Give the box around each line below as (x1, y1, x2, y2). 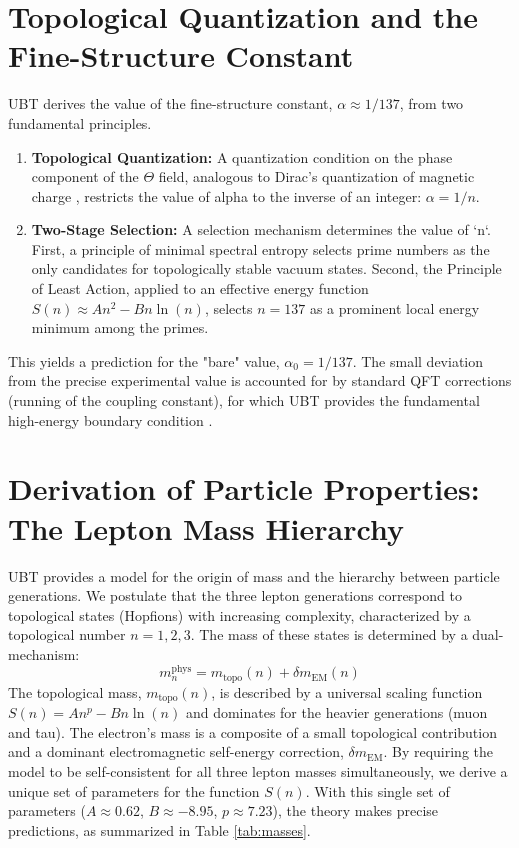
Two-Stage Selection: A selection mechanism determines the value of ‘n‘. (31, 219, 491, 240)
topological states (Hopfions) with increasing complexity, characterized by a (8, 604, 471, 625)
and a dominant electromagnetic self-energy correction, (8, 741, 344, 762)
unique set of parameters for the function (8, 780, 260, 801)
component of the (31, 166, 139, 187)
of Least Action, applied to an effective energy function (31, 278, 369, 299)
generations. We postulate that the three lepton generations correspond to (8, 585, 462, 606)
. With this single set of (305, 780, 450, 801)
